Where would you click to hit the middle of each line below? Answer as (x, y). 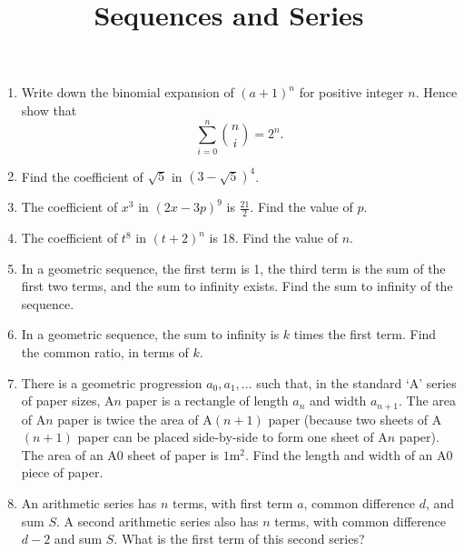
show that (49, 110)
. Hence (436, 92)
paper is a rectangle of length (207, 401)
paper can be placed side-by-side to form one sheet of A (232, 437)
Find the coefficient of (82, 176)
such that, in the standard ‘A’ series (356, 382)
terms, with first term (232, 503)
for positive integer (351, 92)
